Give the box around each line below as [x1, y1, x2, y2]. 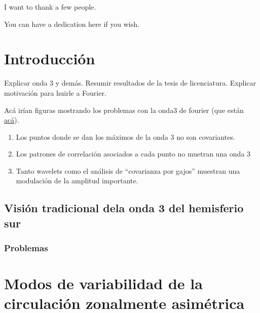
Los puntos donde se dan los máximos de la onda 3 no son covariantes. [16, 131, 235, 142]
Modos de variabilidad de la [4, 273, 203, 294]
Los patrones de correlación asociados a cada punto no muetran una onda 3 [16, 148, 251, 159]
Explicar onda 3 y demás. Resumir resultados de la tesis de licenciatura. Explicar [4, 77, 256, 88]
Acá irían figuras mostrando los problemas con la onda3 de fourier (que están [4, 104, 244, 115]
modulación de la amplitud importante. [16, 175, 138, 186]
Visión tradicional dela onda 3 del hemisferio [4, 200, 244, 216]
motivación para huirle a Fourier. [4, 87, 106, 98]
